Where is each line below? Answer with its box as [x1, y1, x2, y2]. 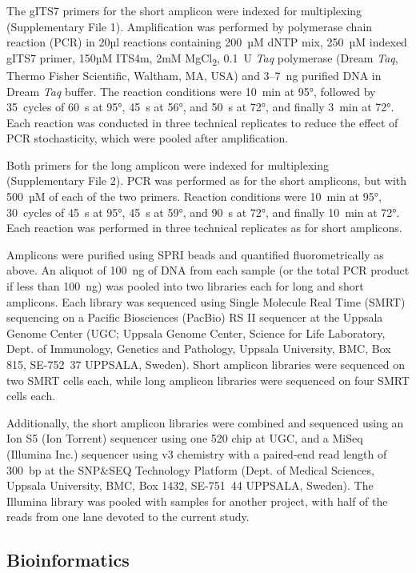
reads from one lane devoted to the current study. [6, 508, 250, 525]
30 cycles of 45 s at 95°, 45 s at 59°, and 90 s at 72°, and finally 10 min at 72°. [6, 203, 400, 220]
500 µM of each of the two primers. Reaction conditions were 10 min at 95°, [6, 188, 382, 205]
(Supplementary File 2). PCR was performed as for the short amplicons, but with [6, 172, 407, 189]
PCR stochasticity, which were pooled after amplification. [6, 130, 289, 146]
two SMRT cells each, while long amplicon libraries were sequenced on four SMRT [6, 371, 410, 388]
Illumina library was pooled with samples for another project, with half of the [6, 492, 388, 509]
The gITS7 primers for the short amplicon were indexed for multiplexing [6, 2, 362, 18]
